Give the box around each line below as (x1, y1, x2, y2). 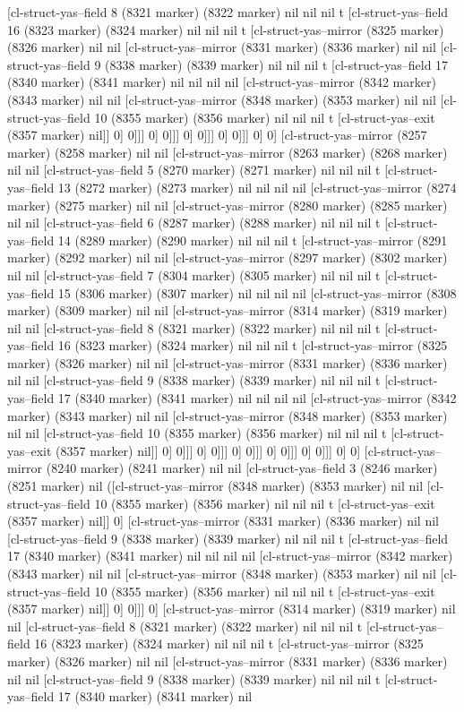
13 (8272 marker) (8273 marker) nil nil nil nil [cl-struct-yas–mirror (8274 (57, 177, 457, 196)
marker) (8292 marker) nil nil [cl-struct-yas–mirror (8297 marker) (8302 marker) (7, 248, 448, 267)
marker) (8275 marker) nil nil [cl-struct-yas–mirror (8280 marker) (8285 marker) (7, 195, 448, 214)
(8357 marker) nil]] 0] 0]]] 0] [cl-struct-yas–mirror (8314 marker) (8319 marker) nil (7, 599, 456, 618)
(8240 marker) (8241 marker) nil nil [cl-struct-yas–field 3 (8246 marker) (46, 459, 438, 477)
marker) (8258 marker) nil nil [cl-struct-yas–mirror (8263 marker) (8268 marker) (7, 142, 448, 161)
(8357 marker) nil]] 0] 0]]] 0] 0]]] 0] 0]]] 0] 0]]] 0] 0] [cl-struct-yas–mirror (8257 (7, 125, 427, 144)
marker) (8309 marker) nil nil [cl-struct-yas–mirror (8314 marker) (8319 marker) (7, 301, 448, 320)
